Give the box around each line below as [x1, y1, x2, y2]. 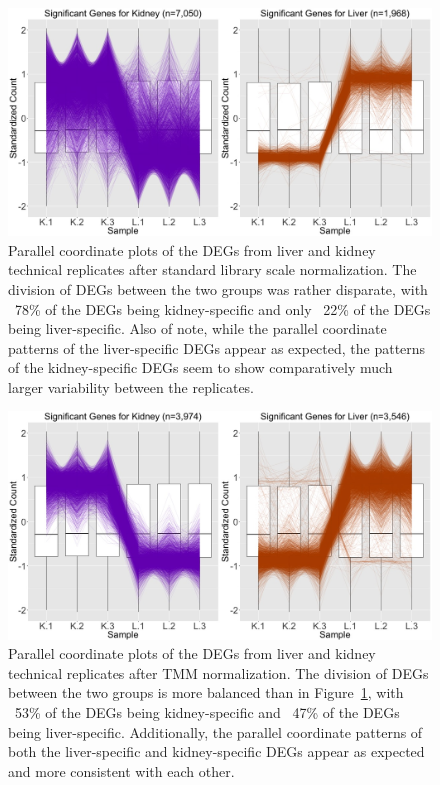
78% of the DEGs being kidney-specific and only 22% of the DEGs [14, 298, 431, 319]
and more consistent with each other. [8, 760, 235, 781]
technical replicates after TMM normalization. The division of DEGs [8, 662, 429, 683]
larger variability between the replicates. [8, 376, 255, 397]
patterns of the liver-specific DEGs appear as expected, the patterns [8, 337, 426, 358]
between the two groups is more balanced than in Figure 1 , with [8, 682, 404, 703]
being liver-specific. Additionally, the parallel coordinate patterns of [8, 721, 423, 742]
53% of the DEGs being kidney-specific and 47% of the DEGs [14, 702, 400, 722]
